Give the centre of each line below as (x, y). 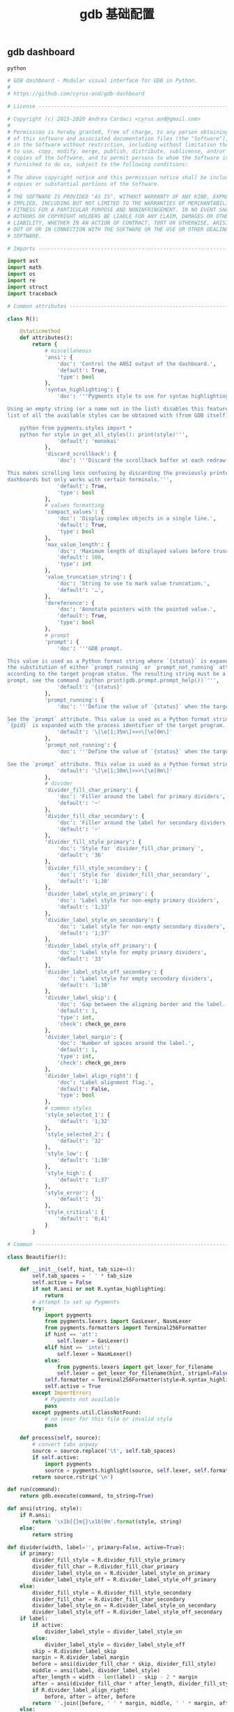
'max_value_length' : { (77, 544)
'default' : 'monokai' (88, 441)
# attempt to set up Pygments (76, 1302)
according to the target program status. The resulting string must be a (117, 674)
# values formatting (74, 506)
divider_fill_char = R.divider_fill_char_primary (106, 1567)
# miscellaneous (68, 351)
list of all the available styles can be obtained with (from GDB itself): (119, 415)
